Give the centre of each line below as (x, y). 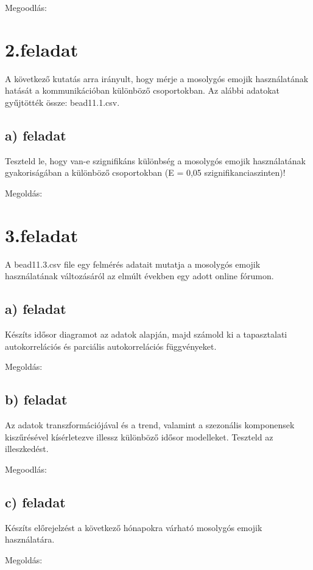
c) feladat (35, 502)
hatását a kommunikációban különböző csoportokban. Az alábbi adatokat (142, 90)
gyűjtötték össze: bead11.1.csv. (62, 102)
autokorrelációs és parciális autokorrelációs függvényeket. (111, 346)
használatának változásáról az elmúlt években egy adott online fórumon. (139, 276)
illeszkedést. (27, 449)
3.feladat (42, 235)
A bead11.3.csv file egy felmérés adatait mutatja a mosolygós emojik (133, 264)
